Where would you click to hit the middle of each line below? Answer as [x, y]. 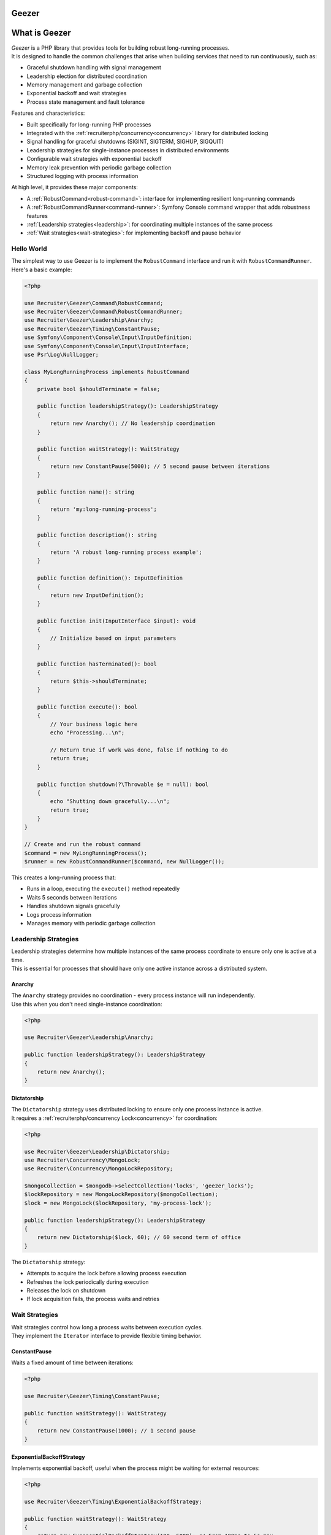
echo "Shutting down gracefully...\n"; [110, 802]
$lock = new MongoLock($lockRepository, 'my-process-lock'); [118, 1203]
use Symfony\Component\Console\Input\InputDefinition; [108, 337]
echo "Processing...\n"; [87, 733]
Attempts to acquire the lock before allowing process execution [107, 1273]
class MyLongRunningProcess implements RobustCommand [107, 372]
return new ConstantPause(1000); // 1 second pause [116, 1430]
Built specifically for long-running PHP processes [89, 124]
